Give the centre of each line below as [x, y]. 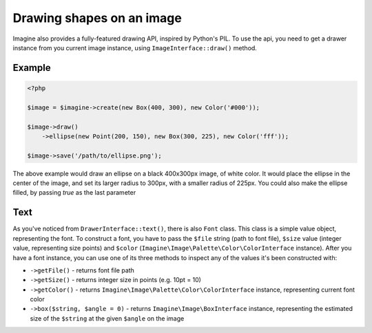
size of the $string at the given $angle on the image [107, 318]
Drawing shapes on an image [97, 18]
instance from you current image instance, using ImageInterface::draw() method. [135, 47]
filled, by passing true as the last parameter [74, 193]
